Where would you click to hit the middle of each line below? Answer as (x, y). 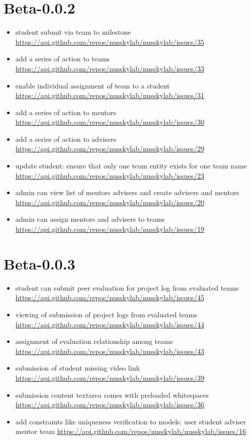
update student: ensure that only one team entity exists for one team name (131, 166)
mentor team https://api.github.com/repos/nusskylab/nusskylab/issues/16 (131, 431)
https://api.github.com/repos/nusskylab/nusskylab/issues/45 (110, 297)
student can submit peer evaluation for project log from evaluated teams (127, 287)
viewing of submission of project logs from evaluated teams (106, 314)
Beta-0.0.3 (39, 263)
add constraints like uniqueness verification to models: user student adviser (131, 421)
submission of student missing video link (77, 368)
